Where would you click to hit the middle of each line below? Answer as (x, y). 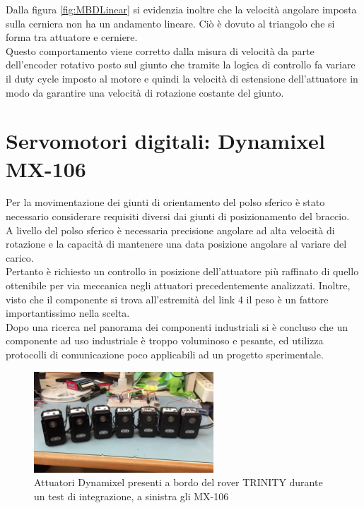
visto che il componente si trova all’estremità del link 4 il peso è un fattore (167, 299)
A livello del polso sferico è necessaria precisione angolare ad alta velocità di (170, 230)
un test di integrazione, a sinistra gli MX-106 (131, 496)
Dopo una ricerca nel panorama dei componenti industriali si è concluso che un (177, 326)
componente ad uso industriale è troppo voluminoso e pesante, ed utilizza (165, 340)
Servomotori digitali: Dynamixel (165, 141)
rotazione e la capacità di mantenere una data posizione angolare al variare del (176, 244)
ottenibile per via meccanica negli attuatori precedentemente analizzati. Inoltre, (178, 285)
